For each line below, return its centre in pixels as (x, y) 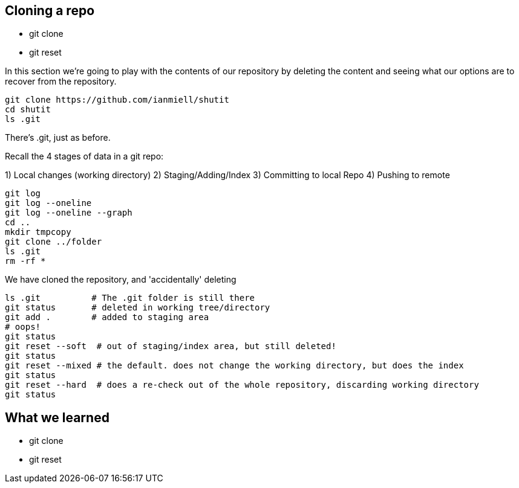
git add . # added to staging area (107, 317)
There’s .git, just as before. (58, 138)
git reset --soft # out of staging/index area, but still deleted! (171, 346)
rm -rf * (25, 261)
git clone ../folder (54, 242)
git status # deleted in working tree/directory (138, 308)
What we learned (57, 417)
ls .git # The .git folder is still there (130, 298)
